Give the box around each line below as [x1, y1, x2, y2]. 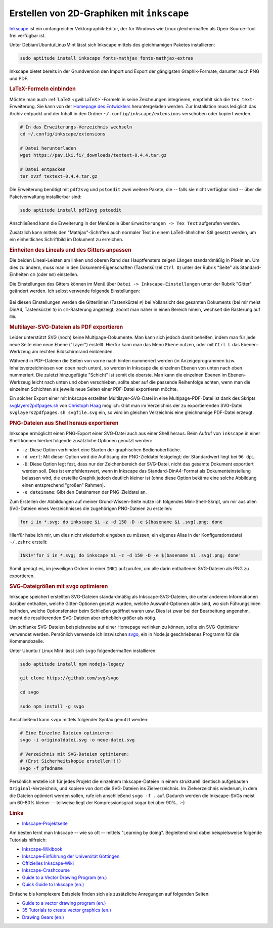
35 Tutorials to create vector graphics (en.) [22, 907, 111, 913]
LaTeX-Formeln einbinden [9, 85, 76, 92]
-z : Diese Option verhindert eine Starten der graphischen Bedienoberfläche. [22, 446, 181, 452]
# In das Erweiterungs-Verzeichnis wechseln [20, 124, 132, 130]
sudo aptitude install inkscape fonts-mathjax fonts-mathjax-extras [20, 56, 194, 61]
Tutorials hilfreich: [9, 837, 47, 843]
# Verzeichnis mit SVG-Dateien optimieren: [20, 751, 130, 757]
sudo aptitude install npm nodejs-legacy [20, 661, 124, 667]
